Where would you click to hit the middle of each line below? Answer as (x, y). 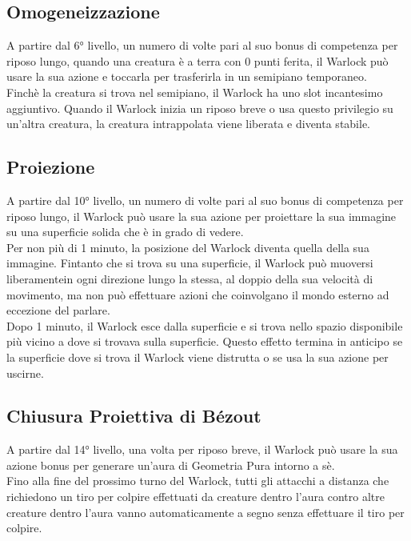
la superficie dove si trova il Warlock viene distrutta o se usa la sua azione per (198, 357)
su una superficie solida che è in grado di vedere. (125, 232)
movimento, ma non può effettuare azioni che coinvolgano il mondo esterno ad (198, 294)
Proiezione (51, 167)
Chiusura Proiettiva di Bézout (134, 416)
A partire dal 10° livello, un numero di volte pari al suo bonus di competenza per (205, 200)
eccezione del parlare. (58, 310)
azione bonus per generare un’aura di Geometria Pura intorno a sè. (171, 465)
